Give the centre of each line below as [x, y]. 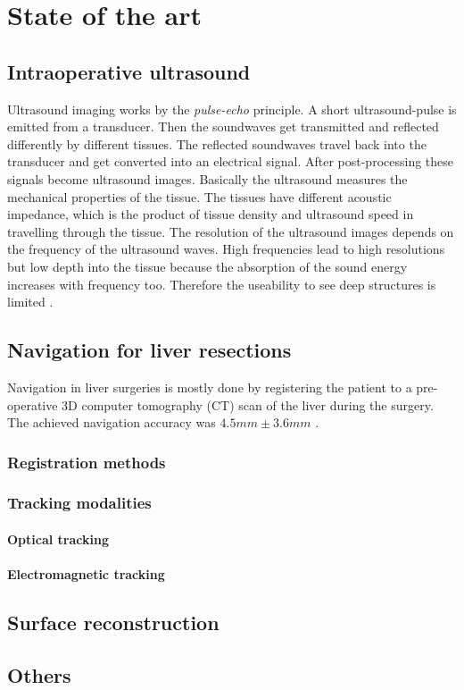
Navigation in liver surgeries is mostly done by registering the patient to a [210, 387]
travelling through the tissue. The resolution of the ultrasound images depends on [231, 231]
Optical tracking [58, 539]
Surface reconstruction [113, 623]
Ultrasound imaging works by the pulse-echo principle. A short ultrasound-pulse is [232, 109]
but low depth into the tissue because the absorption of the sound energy [207, 266]
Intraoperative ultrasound [129, 71]
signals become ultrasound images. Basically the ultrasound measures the [207, 178]
